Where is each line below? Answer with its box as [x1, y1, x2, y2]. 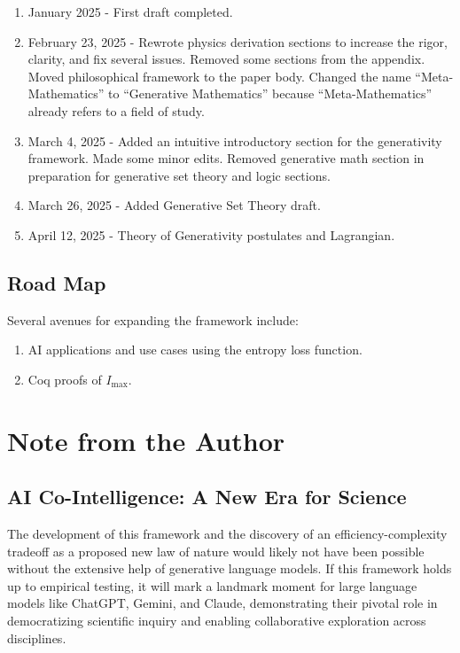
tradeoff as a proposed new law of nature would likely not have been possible [7, 541, 425, 560]
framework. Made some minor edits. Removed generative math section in [27, 149, 425, 167]
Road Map [7, 268, 106, 296]
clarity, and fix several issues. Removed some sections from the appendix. [27, 50, 425, 68]
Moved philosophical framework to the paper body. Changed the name [27, 66, 411, 85]
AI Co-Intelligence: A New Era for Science [7, 483, 407, 510]
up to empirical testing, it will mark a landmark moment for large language [7, 576, 417, 595]
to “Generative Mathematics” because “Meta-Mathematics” [108, 84, 433, 103]
